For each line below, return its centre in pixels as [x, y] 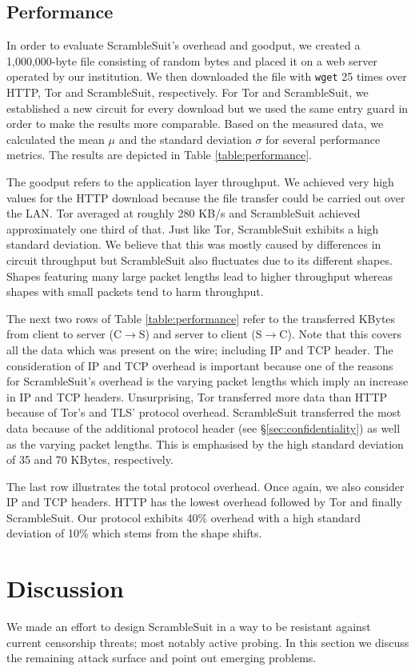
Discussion [65, 588]
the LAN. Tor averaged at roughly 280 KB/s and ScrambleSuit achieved [184, 213]
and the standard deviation [185, 139]
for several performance [323, 139]
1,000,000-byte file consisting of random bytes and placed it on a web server [192, 60]
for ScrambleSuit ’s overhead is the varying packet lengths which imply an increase [207, 381]
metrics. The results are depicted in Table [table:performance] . [159, 155]
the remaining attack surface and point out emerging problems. [162, 658]
